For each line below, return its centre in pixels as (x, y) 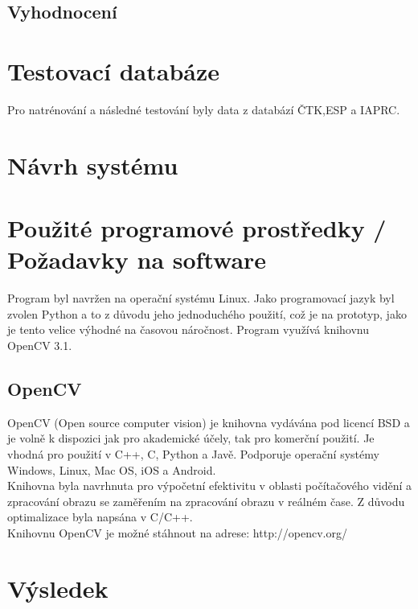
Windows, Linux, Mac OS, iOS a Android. (112, 469)
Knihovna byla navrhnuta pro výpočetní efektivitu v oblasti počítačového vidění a (210, 486)
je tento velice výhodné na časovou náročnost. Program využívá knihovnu (189, 329)
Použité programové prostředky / (197, 228)
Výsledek (58, 588)
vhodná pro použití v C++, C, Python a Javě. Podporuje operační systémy (193, 453)
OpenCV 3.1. (40, 345)
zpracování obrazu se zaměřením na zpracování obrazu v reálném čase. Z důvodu (206, 501)
